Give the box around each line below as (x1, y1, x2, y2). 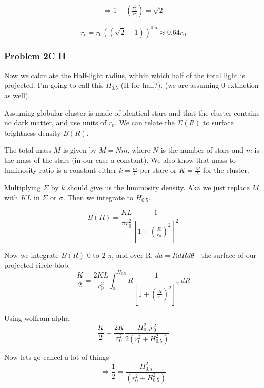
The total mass (4, 144, 51, 155)
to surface (203, 117, 234, 128)
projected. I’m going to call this (4, 80, 104, 90)
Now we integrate (4, 249, 59, 260)
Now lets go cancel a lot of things (4, 351, 109, 362)
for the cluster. (202, 164, 249, 175)
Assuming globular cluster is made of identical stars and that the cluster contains (4, 107, 260, 118)
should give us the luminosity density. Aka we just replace (67, 182, 250, 193)
